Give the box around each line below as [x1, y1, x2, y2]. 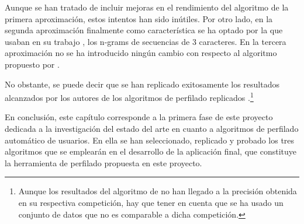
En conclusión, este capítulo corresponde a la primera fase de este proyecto [5, 111, 273, 123]
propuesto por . [5, 58, 60, 70]
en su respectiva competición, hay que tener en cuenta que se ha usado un [18, 196, 284, 208]
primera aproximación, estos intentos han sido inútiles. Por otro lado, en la [5, 12, 273, 24]
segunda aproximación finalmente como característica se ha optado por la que [5, 24, 283, 36]
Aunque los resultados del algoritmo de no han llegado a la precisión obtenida [18, 185, 297, 197]
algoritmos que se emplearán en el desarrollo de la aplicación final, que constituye [5, 145, 296, 157]
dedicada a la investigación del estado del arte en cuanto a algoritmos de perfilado [5, 123, 299, 134]
